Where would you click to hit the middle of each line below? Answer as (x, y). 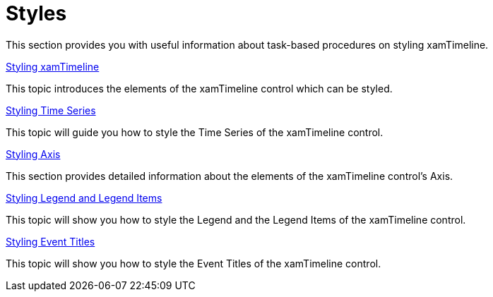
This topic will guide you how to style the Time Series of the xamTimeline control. (195, 132)
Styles (36, 13)
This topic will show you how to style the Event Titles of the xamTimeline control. (194, 263)
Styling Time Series (51, 110)
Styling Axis (33, 154)
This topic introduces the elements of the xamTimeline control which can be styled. (199, 88)
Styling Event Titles (51, 241)
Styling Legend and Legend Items (84, 198)
